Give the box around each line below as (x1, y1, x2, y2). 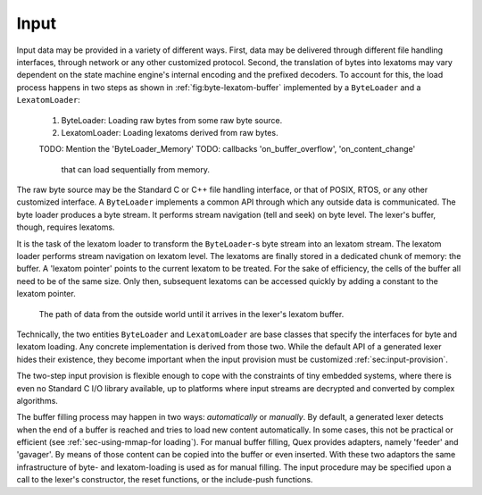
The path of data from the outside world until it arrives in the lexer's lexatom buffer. (38, 308, 345, 319)
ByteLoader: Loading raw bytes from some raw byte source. (61, 114, 283, 125)
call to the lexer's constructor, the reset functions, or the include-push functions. (16, 474, 313, 485)
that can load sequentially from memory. (61, 164, 210, 174)
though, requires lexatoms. (16, 222, 115, 232)
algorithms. (16, 395, 58, 406)
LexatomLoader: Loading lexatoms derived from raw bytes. (61, 127, 278, 138)
